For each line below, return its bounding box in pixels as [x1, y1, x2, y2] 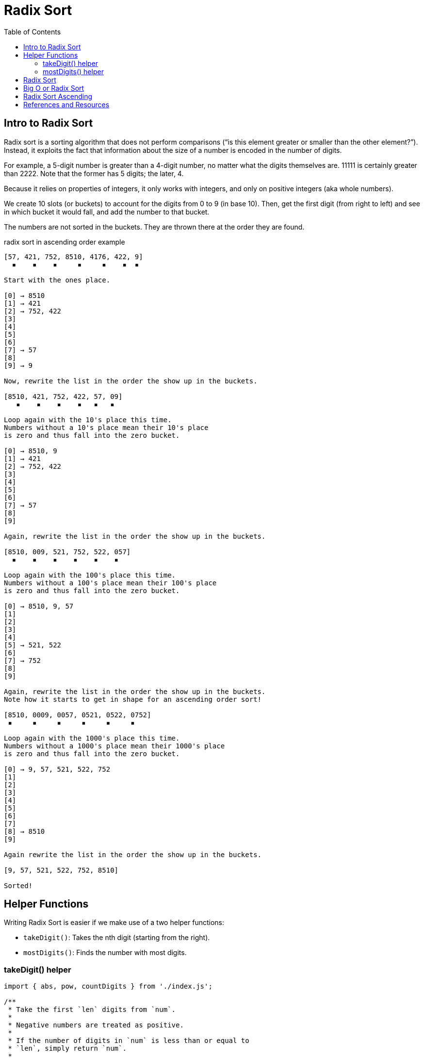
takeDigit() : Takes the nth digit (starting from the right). [23, 933, 210, 942]
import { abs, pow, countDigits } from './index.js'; [4, 982, 212, 991]
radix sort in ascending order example [4, 237, 125, 246]
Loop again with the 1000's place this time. [4, 734, 180, 742]
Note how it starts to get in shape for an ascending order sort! [4, 695, 262, 703]
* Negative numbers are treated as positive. [8, 1021, 184, 1029]
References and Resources [23, 100, 110, 109]
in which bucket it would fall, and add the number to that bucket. [4, 207, 210, 216]
